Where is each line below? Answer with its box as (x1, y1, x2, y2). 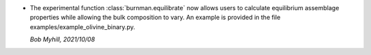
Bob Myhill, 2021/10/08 (30, 35, 95, 43)
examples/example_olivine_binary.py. (30, 22, 135, 31)
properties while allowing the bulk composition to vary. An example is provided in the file (30, 14, 281, 22)
